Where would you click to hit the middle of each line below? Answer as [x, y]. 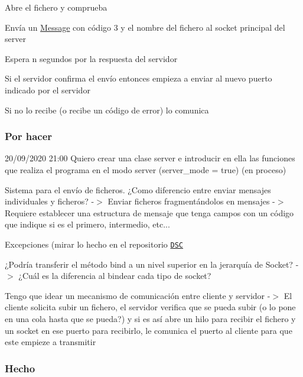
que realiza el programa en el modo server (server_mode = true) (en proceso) [146, 169]
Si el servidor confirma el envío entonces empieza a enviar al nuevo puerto [139, 78]
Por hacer [29, 136]
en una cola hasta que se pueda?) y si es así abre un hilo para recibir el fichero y [150, 318]
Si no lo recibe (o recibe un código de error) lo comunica [107, 110]
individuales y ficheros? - [50, 201]
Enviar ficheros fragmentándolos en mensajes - [191, 201]
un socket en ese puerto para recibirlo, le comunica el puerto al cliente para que [149, 330]
